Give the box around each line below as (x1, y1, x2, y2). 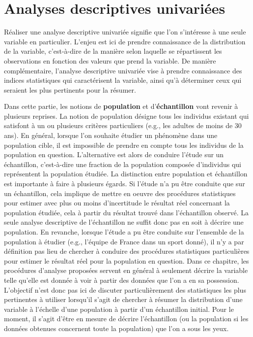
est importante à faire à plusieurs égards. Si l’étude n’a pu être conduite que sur (4, 178, 245, 189)
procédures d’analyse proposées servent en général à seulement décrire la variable (4, 265, 248, 275)
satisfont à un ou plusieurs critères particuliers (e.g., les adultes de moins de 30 (4, 120, 242, 131)
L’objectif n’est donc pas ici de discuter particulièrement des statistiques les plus (4, 284, 246, 295)
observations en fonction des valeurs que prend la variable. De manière (4, 55, 216, 66)
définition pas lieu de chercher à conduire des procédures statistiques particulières (4, 246, 250, 256)
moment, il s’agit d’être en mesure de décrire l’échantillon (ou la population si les (4, 313, 249, 324)
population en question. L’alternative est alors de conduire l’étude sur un (4, 149, 224, 160)
